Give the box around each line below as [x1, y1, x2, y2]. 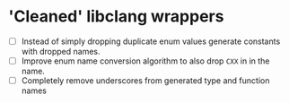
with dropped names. [21, 47, 101, 56]
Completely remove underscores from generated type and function [21, 75, 270, 86]
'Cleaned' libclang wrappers [8, 6, 224, 27]
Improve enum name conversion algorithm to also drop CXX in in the [21, 56, 270, 66]
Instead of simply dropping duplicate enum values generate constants [21, 36, 281, 47]
